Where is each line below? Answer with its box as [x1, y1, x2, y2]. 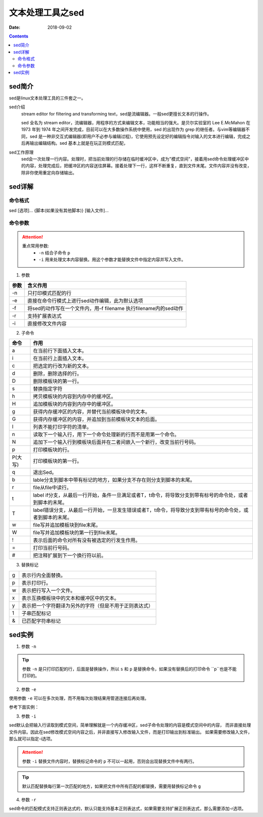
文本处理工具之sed [9, 7, 85, 18]
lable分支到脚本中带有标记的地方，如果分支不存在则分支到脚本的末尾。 [33, 477, 195, 484]
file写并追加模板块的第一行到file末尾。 [33, 529, 120, 536]
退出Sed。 [33, 469, 57, 476]
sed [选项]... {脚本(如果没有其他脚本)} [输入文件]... [9, 207, 109, 213]
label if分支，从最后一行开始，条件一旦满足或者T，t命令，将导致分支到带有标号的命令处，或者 [33, 492, 248, 499]
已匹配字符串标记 [21, 617, 61, 624]
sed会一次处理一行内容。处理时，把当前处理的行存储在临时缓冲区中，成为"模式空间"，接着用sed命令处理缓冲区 [21, 156, 245, 162]
